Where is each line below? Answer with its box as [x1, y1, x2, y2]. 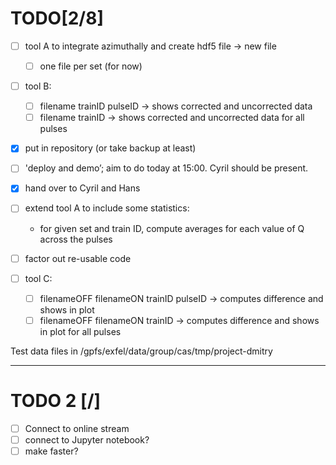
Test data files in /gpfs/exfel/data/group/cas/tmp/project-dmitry [10, 345, 273, 357]
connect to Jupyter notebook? [24, 433, 150, 446]
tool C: [24, 272, 53, 284]
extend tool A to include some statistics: [24, 202, 190, 214]
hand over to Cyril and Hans [24, 182, 141, 194]
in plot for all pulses [39, 325, 122, 337]
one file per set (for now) [39, 60, 143, 72]
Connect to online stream [24, 422, 130, 434]
